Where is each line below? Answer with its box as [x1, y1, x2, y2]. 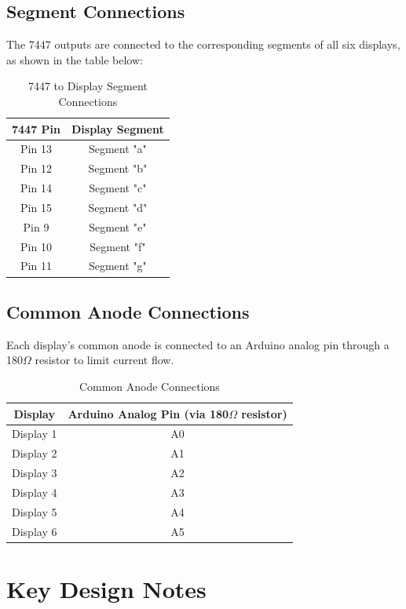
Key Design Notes [6, 572, 207, 604]
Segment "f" [90, 238, 146, 254]
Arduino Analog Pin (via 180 [68, 405, 229, 421]
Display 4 [12, 483, 57, 500]
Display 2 [12, 445, 57, 461]
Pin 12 [20, 160, 52, 177]
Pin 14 [20, 180, 52, 196]
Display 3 [12, 465, 57, 481]
